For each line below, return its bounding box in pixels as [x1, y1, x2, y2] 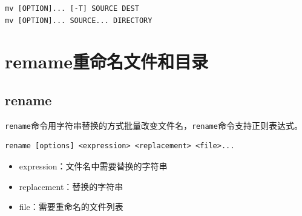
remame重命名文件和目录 [5, 49, 209, 74]
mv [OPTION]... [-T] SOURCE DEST [5, 4, 139, 13]
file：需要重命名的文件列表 [19, 200, 123, 213]
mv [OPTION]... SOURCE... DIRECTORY [5, 16, 153, 25]
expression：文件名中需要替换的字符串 [19, 160, 168, 172]
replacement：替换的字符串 [19, 180, 123, 192]
